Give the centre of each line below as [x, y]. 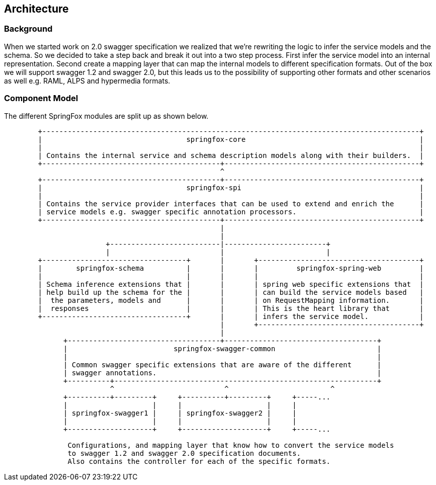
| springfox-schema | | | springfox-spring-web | [231, 268]
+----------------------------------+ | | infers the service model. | [231, 316]
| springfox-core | [231, 139]
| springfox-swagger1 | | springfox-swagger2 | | [180, 413]
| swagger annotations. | [223, 373]
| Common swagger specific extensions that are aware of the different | [223, 365]
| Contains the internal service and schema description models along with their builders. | [231, 155]
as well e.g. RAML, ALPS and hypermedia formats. [87, 80]
